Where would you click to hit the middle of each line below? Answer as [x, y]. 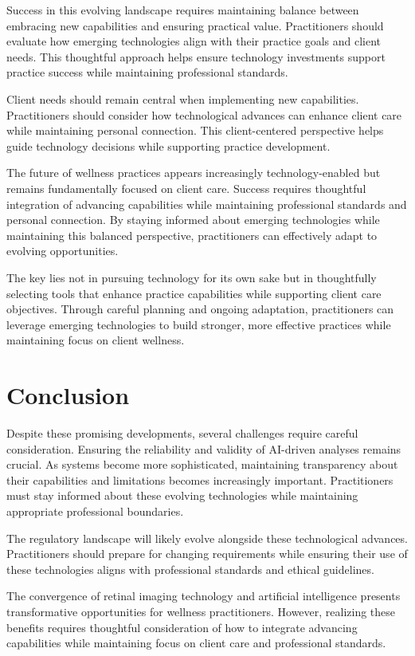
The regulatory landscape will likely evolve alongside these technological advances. [207, 538]
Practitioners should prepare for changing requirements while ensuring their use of [207, 554]
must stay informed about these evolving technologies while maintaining [182, 495]
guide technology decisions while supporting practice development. [168, 145]
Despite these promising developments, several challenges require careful [182, 433]
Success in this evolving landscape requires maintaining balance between [183, 10]
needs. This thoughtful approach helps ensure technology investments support [196, 56]
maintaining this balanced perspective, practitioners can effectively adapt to [192, 235]
